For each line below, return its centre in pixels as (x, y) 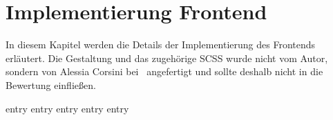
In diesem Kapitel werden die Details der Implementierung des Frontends (161, 44)
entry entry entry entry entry (67, 108)
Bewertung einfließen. (51, 84)
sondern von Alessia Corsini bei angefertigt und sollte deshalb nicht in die (164, 71)
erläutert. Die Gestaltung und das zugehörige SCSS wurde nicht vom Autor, (167, 58)
